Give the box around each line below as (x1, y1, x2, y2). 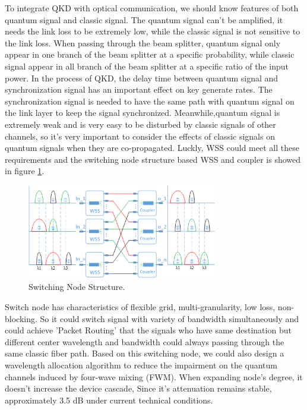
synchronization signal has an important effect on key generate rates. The (5, 83, 273, 96)
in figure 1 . (5, 165, 45, 177)
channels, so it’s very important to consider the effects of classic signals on (5, 130, 275, 142)
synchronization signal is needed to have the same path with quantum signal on (5, 94, 295, 107)
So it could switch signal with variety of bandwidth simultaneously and (40, 312, 299, 324)
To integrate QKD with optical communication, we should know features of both (5, 2, 299, 14)
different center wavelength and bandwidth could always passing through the (5, 335, 284, 348)
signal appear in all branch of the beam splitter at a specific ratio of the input (5, 59, 289, 72)
